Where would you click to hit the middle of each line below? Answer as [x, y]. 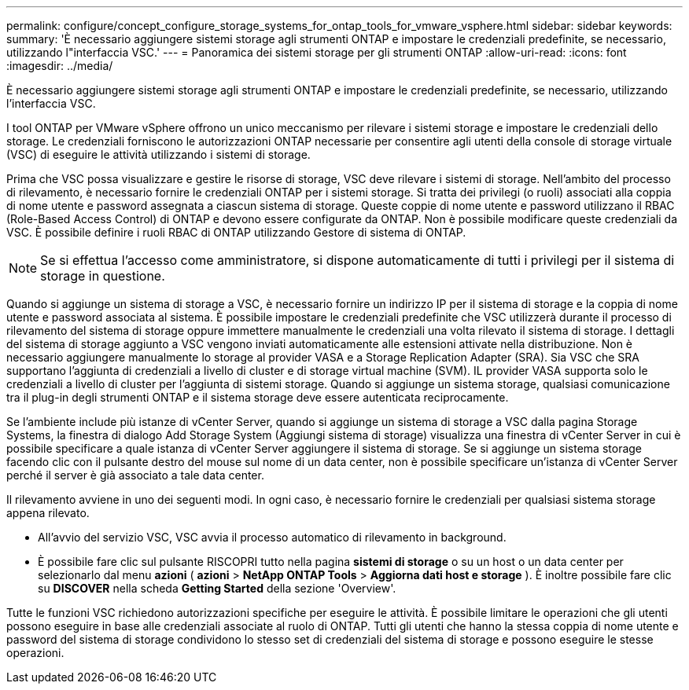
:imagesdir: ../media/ [60, 66]
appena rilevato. [48, 513]
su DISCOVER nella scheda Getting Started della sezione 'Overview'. [217, 588]
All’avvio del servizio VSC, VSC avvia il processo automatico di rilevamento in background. [272, 537]
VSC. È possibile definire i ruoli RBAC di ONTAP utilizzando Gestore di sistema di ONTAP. [236, 232]
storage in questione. [103, 276]
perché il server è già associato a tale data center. [135, 475]
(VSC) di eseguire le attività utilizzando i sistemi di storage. [158, 154]
